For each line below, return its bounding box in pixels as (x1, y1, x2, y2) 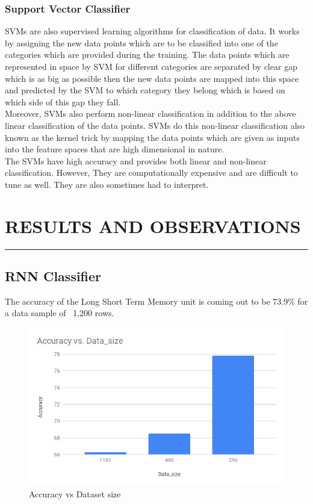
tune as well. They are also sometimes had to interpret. (5, 178, 209, 190)
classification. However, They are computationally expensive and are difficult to (5, 166, 298, 179)
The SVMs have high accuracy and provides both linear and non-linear (5, 154, 267, 167)
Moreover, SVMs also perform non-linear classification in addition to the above (5, 107, 296, 120)
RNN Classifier (5, 267, 102, 285)
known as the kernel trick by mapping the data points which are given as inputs (5, 131, 300, 143)
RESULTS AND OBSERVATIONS (5, 213, 301, 238)
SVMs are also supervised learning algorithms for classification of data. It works (5, 25, 300, 37)
